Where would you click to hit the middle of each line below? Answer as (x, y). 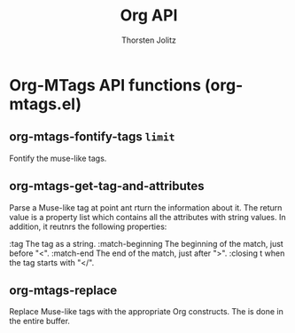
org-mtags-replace (63, 290)
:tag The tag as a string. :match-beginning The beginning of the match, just (146, 243)
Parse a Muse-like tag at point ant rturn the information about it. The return (146, 207)
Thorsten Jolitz (149, 40)
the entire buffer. (40, 321)
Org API (149, 16)
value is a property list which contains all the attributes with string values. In (147, 217)
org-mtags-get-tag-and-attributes (107, 186)
